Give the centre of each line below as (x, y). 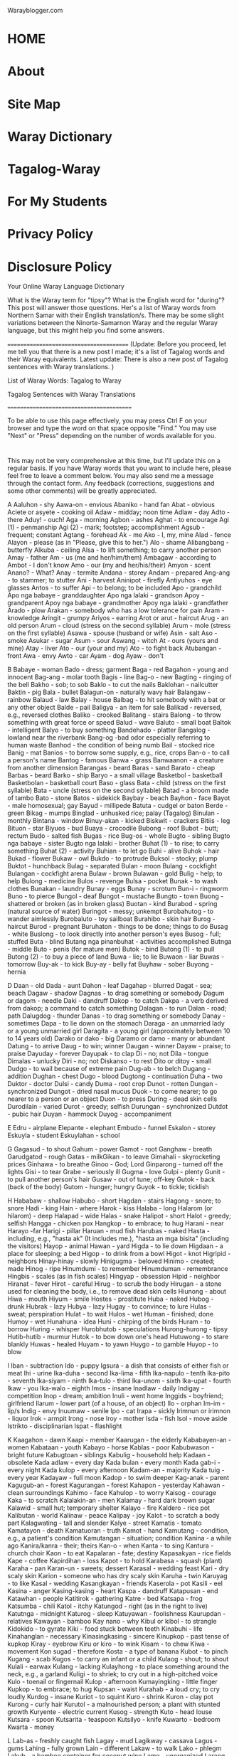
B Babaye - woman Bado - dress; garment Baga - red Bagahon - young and (118, 670)
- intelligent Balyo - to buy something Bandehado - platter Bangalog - (109, 730)
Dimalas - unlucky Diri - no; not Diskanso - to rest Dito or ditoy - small (110, 1061)
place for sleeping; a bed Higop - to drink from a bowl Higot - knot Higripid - (119, 1254)
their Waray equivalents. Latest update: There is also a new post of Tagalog (118, 359)
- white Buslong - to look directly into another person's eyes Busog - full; (114, 934)
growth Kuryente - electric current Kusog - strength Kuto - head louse (110, 1712)
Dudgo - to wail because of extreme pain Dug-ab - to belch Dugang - (109, 1069)
